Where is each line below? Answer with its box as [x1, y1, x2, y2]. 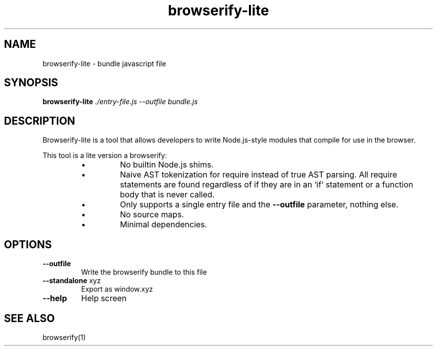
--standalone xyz [42, 276, 101, 285]
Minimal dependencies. [120, 219, 208, 230]
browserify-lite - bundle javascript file [42, 59, 166, 68]
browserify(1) [42, 333, 86, 342]
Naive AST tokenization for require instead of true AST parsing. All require [120, 170, 398, 180]
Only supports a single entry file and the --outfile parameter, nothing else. [120, 199, 399, 210]
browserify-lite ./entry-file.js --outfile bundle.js [42, 97, 198, 106]
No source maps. [120, 209, 184, 220]
